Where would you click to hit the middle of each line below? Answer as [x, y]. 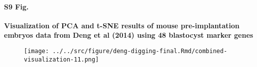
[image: [37, 51]
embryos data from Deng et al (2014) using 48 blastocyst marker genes [129, 35]
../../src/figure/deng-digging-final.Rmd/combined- [140, 51]
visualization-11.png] [62, 59]
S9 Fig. [16, 6]
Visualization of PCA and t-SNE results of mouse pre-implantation [122, 25]
